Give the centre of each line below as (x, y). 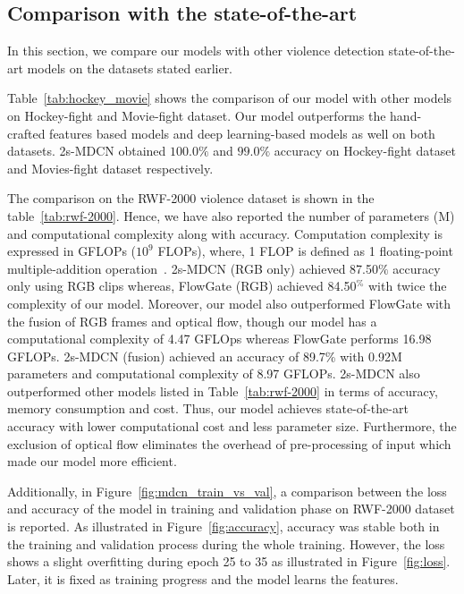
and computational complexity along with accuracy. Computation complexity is (225, 233)
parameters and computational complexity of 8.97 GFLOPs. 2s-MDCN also (214, 373)
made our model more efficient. (92, 461)
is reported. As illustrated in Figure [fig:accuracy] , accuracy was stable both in (224, 526)
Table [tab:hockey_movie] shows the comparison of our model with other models (230, 98)
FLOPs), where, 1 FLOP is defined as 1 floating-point (305, 251)
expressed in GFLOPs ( (72, 251)
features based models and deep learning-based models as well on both (242, 133)
